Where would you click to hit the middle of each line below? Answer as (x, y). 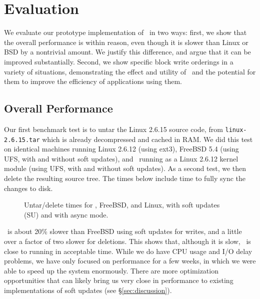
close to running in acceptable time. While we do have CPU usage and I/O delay (128, 251)
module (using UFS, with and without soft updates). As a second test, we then (125, 168)
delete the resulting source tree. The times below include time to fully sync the (125, 178)
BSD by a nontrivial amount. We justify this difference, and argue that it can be (127, 52)
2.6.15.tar (22, 140)
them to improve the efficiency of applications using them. (93, 81)
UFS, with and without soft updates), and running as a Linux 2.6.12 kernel (121, 158)
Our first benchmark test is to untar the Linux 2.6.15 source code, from (113, 129)
